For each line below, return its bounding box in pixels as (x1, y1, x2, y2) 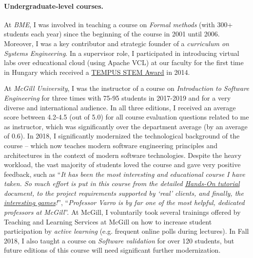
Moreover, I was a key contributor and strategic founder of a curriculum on (4, 38, 229, 48)
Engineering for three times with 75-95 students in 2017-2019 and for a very (4, 92, 231, 103)
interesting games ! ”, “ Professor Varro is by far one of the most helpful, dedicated (4, 197, 245, 207)
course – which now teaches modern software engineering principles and (4, 140, 217, 150)
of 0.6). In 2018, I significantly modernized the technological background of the (4, 131, 240, 141)
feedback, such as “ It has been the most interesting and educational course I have (4, 169, 245, 179)
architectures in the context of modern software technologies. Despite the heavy (4, 150, 242, 160)
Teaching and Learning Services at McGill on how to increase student (4, 216, 212, 226)
